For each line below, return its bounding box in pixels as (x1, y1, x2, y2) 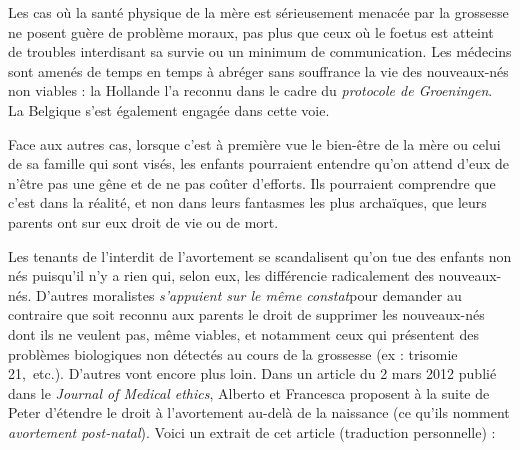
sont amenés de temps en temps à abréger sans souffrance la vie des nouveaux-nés (8, 60, 509, 81)
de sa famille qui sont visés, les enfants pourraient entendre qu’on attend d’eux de (8, 153, 510, 174)
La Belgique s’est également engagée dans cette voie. (8, 99, 330, 120)
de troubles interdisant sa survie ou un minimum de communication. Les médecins (8, 41, 512, 62)
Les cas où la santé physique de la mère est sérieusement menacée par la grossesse (8, 2, 509, 22)
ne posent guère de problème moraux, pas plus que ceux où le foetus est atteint (8, 21, 494, 42)
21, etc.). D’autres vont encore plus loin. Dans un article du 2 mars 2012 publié (8, 363, 497, 384)
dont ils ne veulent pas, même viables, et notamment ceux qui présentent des (8, 323, 479, 344)
